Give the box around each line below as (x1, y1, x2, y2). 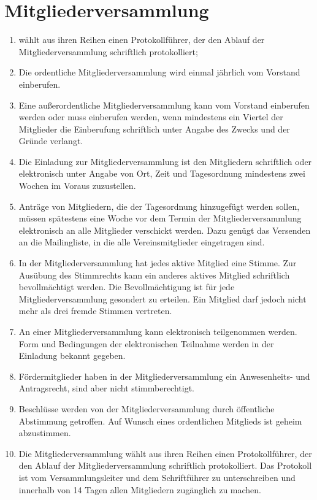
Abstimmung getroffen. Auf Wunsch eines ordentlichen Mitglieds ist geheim (18, 414, 302, 427)
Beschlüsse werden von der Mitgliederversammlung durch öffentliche (18, 402, 275, 415)
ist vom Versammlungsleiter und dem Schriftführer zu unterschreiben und (18, 471, 296, 483)
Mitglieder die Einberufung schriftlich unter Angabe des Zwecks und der (18, 122, 290, 135)
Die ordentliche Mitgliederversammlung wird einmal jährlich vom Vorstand (18, 66, 300, 79)
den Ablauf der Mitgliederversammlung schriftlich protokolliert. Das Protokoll (18, 459, 312, 472)
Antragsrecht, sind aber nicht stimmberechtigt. (18, 382, 195, 394)
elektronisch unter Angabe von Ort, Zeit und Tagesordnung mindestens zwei (18, 167, 305, 180)
